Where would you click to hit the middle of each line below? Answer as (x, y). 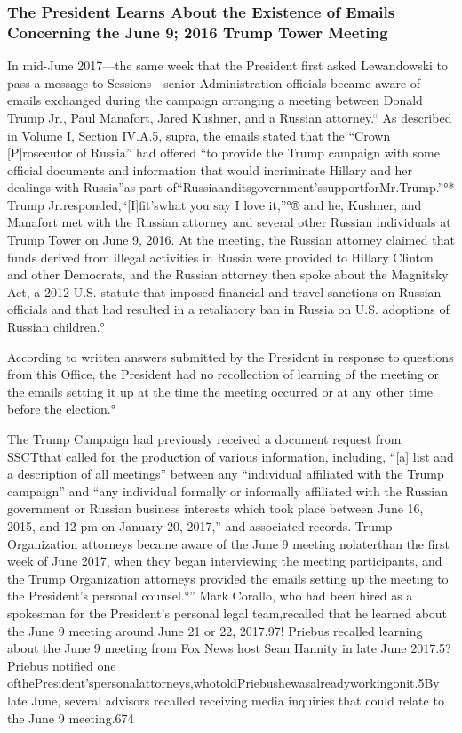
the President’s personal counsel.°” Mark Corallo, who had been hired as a (210, 596)
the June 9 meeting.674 (71, 717)
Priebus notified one (62, 665)
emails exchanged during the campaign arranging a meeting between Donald (215, 100)
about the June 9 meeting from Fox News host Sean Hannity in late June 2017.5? (229, 648)
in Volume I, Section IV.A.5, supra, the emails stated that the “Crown (199, 135)
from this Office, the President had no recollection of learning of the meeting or (223, 374)
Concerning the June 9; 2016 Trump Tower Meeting (198, 32)
